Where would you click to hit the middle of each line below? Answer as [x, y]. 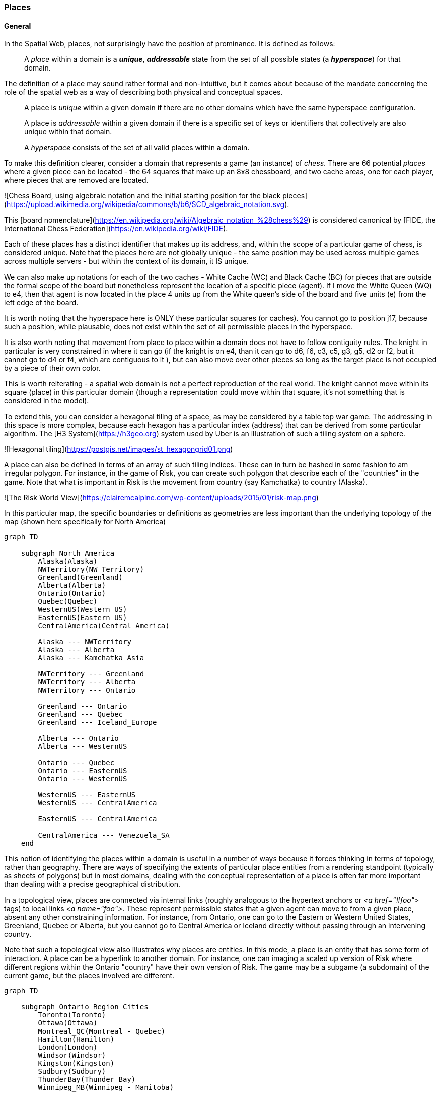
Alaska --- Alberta [76, 650]
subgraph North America [68, 553]
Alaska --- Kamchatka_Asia [91, 658]
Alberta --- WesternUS [83, 747]
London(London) [68, 1047]
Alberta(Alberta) [72, 586]
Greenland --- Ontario [83, 706]
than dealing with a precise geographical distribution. [92, 884]
